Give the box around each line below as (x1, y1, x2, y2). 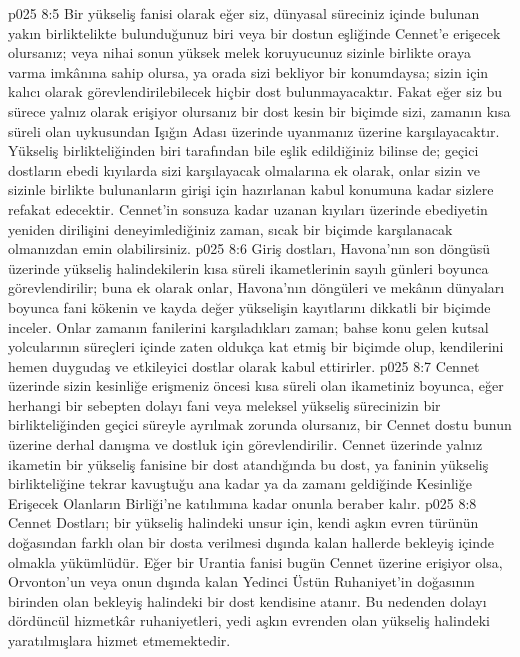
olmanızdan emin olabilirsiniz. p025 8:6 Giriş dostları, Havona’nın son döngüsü (8, 238, 491, 259)
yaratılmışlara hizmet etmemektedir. (8, 630, 231, 650)
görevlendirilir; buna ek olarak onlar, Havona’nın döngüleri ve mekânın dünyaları (8, 277, 505, 298)
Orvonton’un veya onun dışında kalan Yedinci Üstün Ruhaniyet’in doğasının (8, 571, 475, 592)
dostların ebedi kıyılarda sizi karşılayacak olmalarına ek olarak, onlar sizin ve (8, 159, 480, 180)
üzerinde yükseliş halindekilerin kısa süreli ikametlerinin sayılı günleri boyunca (8, 257, 489, 278)
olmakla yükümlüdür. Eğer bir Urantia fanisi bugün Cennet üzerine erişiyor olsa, (8, 551, 503, 572)
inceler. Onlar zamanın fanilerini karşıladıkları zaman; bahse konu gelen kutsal (8, 316, 489, 337)
